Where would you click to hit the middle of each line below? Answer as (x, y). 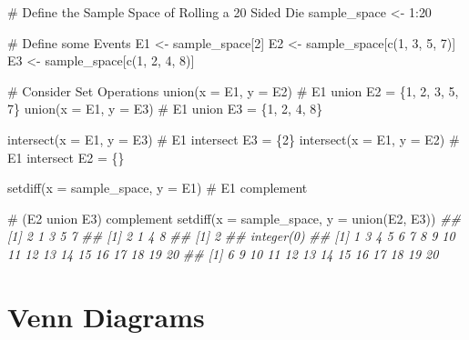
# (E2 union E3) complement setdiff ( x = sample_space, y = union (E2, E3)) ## (234, 218)
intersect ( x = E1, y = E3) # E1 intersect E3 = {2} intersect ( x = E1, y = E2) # (234, 139)
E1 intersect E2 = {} (66, 157)
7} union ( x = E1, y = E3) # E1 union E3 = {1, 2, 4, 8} (165, 109)
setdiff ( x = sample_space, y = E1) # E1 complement (158, 188)
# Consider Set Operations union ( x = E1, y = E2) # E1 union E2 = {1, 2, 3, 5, (233, 90)
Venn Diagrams (106, 316)
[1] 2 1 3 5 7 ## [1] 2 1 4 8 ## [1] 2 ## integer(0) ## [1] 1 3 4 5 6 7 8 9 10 (231, 236)
